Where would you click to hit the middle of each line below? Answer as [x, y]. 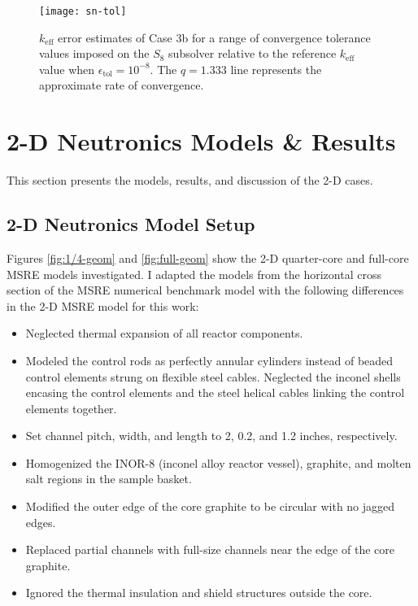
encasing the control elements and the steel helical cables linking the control [215, 392]
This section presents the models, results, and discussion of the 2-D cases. [190, 180]
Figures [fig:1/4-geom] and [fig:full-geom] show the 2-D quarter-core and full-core [208, 257]
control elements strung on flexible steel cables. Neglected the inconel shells [213, 376]
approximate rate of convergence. [122, 85]
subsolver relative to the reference [253, 53]
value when [67, 69]
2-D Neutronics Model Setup [131, 224]
